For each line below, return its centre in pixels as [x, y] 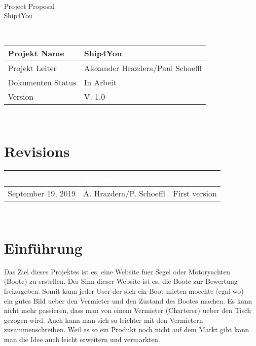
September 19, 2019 [42, 193]
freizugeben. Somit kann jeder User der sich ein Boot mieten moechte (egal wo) [124, 291]
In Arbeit [100, 82]
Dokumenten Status [42, 82]
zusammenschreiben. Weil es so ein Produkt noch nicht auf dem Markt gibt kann [127, 329]
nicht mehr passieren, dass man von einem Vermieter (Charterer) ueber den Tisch [128, 310]
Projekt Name [36, 53]
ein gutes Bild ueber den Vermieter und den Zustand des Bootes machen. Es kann [128, 300]
